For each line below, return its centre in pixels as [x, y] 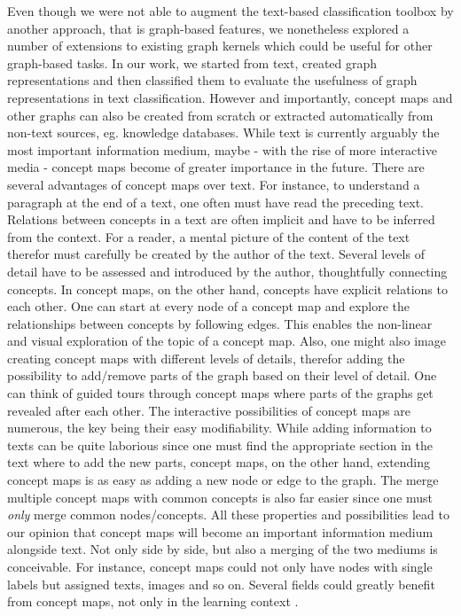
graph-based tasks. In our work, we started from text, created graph [192, 62]
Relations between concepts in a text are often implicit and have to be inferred [221, 219]
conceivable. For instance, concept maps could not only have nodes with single [220, 566]
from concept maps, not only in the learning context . [153, 601]
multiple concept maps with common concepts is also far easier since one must [220, 497]
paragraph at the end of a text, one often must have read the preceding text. [216, 202]
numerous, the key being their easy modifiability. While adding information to [219, 428]
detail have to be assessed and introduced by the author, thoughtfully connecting [227, 271]
